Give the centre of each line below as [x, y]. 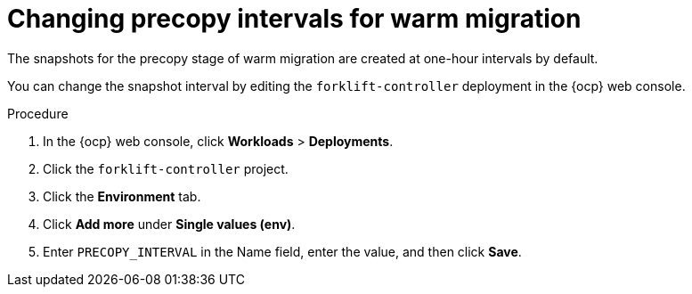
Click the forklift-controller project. [166, 168]
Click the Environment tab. [122, 196]
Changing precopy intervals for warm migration [294, 19]
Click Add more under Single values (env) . [169, 224]
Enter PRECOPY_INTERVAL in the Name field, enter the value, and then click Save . [282, 251]
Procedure [38, 113]
